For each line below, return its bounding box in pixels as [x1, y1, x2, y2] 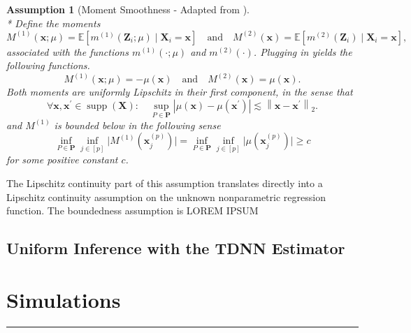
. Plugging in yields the [253, 44, 352, 59]
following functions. [6, 58, 90, 73]
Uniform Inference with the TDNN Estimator [6, 237, 345, 259]
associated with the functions [6, 44, 129, 59]
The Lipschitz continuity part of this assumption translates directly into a [6, 176, 323, 191]
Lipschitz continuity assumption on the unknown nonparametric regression [6, 189, 326, 204]
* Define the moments [6, 15, 101, 30]
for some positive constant [6, 152, 118, 167]
